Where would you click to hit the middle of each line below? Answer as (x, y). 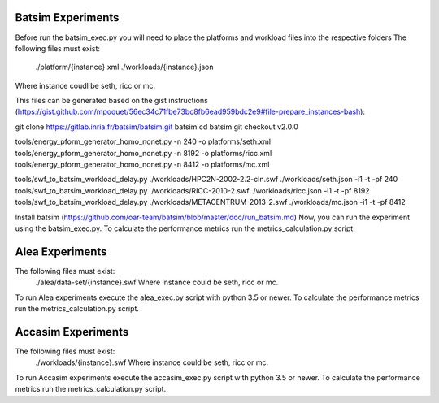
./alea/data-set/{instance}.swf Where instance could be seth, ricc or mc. (157, 282)
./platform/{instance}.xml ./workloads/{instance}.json (125, 67)
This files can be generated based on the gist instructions (112, 101)
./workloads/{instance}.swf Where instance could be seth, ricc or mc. (152, 362)
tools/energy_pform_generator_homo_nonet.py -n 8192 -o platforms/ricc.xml (143, 153)
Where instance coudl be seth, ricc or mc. (85, 85)
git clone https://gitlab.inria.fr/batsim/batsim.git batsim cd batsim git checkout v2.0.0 (156, 127)
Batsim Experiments (67, 17)
